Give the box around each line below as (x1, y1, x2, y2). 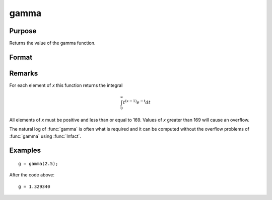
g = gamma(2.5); (18, 161, 58, 167)
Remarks (9, 69, 38, 77)
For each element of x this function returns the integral (9, 82, 123, 88)
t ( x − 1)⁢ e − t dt (123, 98, 151, 106)
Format (9, 53, 33, 61)
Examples (9, 146, 41, 155)
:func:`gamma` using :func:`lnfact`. (9, 133, 82, 139)
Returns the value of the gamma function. (9, 40, 96, 46)
